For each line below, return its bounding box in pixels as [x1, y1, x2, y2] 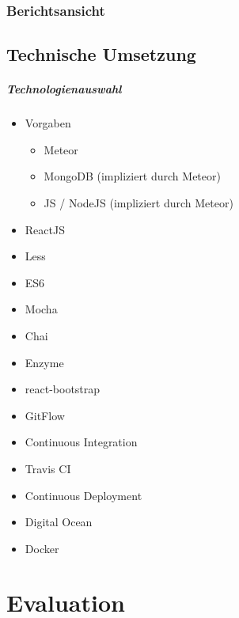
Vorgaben [25, 115, 71, 131]
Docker [25, 540, 59, 556]
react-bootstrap [25, 381, 101, 397]
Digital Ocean [25, 514, 93, 530]
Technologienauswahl [6, 81, 122, 97]
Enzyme [25, 354, 64, 370]
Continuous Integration [25, 434, 138, 450]
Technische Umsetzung [6, 42, 196, 66]
